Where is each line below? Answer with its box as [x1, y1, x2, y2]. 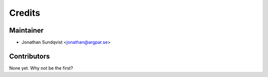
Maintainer [9, 26, 44, 35]
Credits [9, 7, 41, 18]
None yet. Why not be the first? [9, 65, 73, 71]
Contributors [9, 52, 50, 60]
